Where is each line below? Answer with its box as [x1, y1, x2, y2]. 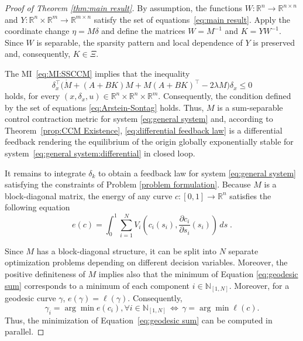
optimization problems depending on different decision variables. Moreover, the [5, 256, 288, 268]
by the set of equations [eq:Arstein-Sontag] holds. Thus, [5, 101, 204, 113]
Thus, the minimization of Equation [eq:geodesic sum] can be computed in [5, 313, 273, 326]
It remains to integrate [5, 166, 86, 179]
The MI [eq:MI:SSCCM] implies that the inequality [5, 67, 190, 79]
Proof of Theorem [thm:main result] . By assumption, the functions [5, 2, 242, 13]
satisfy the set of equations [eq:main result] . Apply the [94, 13, 290, 25]
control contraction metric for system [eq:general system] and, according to [5, 112, 273, 125]
